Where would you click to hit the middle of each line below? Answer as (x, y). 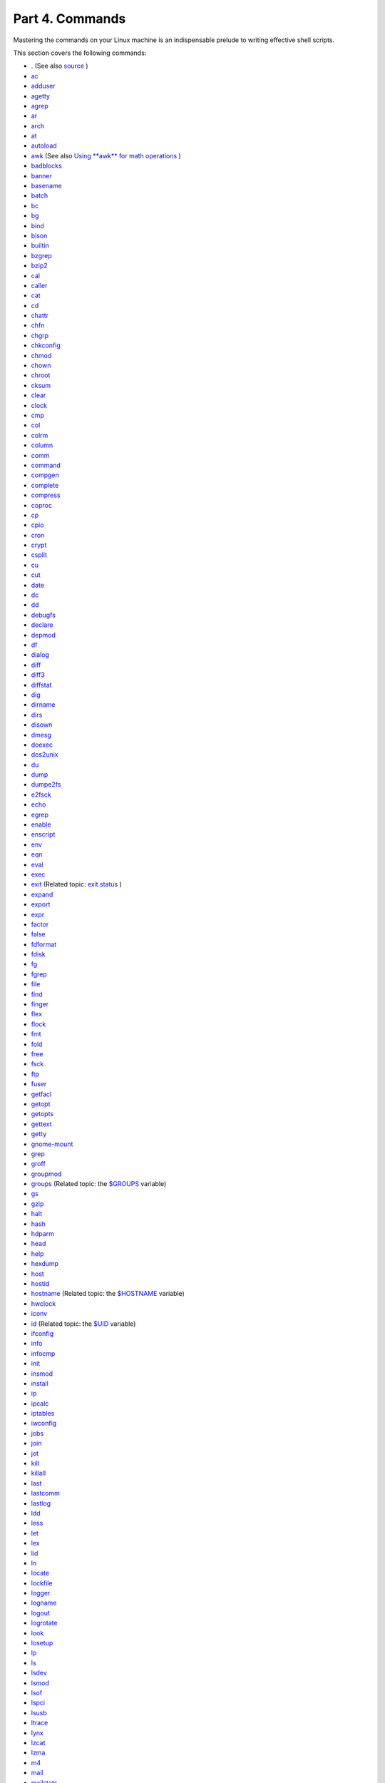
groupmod (46, 1174)
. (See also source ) (60, 66)
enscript (43, 834)
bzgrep (42, 255)
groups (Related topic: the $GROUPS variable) (99, 1184)
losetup (42, 1643)
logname (44, 1603)
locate (40, 1573)
